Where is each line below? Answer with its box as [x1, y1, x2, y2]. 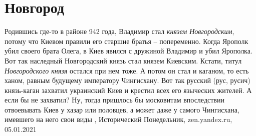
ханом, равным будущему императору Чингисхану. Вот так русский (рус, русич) [5, 75, 250, 85]
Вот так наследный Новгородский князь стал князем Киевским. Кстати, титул [5, 55, 242, 65]
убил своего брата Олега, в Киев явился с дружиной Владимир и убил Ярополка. [5, 45, 252, 56]
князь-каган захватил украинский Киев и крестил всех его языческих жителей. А [5, 84, 252, 95]
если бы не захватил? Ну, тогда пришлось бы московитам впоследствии [5, 94, 224, 105]
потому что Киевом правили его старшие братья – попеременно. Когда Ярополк [5, 35, 248, 46]
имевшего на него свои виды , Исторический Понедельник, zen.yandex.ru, [5, 114, 232, 124]
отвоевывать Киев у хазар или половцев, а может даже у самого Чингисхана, [5, 104, 239, 114]
